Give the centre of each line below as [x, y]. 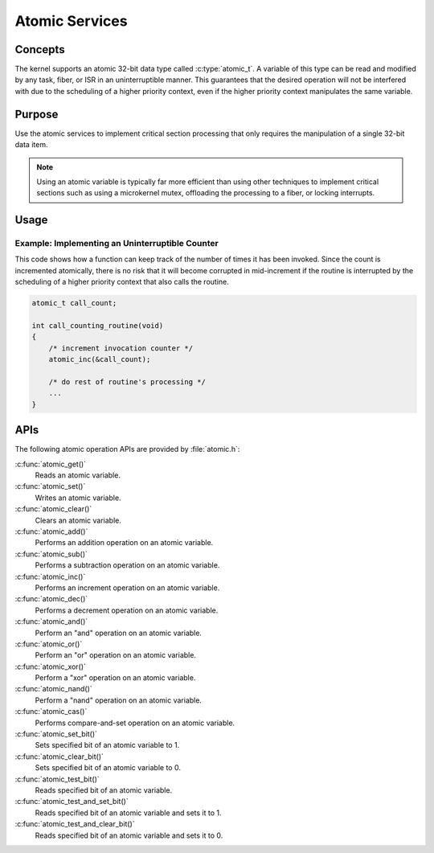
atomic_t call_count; [74, 303]
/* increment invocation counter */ [121, 348]
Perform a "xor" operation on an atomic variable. [115, 678]
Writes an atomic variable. [78, 498]
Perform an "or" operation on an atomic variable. [116, 655]
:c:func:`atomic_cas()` [51, 712]
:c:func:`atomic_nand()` [53, 689]
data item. [31, 145]
